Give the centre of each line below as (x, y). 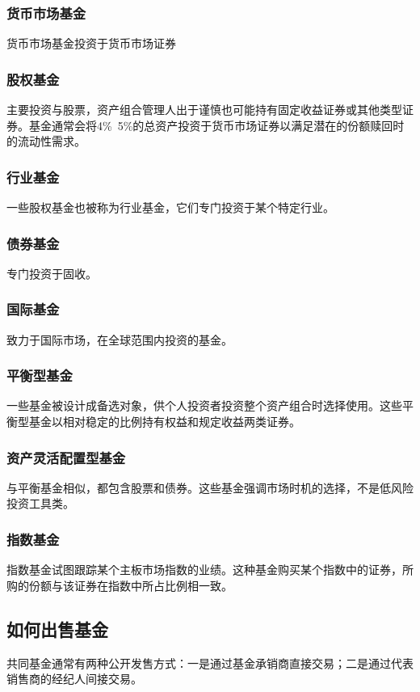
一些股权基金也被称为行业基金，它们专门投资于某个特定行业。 (170, 207)
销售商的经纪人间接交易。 (74, 679)
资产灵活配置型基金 (66, 457)
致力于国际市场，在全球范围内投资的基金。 (120, 339)
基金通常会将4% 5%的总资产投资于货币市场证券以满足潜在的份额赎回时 (216, 125)
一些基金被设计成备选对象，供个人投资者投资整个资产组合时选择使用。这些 (204, 405)
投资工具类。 (40, 503)
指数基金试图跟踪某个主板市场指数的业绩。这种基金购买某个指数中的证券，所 (210, 570)
